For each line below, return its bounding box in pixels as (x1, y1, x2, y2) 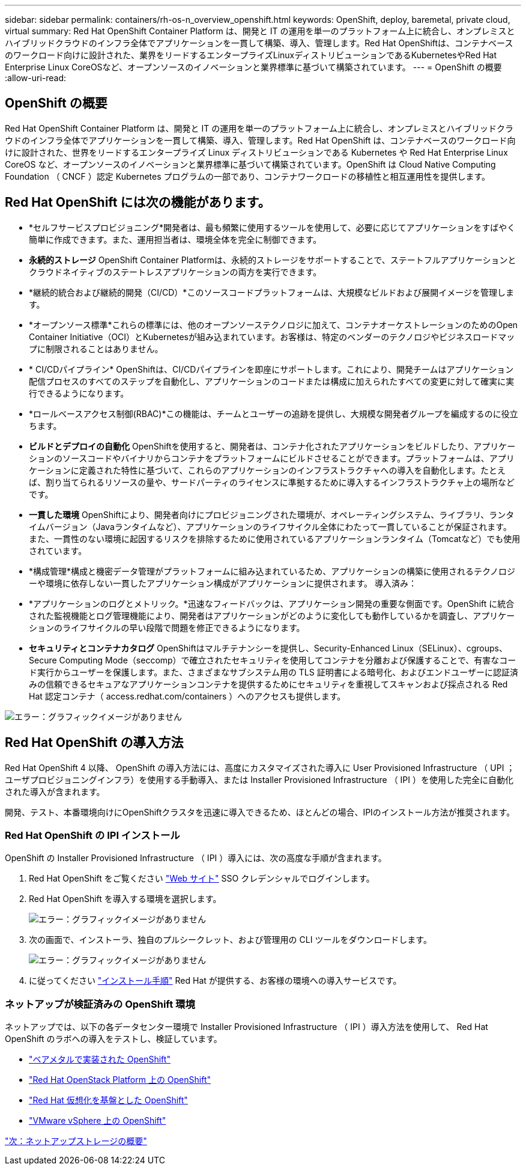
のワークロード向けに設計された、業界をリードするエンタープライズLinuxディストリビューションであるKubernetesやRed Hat (5, 50, 497, 60)
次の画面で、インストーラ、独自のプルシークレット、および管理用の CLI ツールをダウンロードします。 (29, 934, 432, 945)
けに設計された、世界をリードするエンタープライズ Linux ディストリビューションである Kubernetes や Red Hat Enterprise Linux (5, 147, 508, 157)
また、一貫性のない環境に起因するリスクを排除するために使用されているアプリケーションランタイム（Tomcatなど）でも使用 (29, 533, 521, 544)
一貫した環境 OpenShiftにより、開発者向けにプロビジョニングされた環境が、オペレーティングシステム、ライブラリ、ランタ (29, 509, 515, 520)
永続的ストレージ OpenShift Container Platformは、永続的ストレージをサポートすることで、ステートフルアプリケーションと (29, 254, 516, 265)
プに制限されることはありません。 (29, 343, 163, 354)
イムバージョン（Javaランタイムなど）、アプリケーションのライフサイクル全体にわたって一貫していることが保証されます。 (29, 521, 512, 532)
